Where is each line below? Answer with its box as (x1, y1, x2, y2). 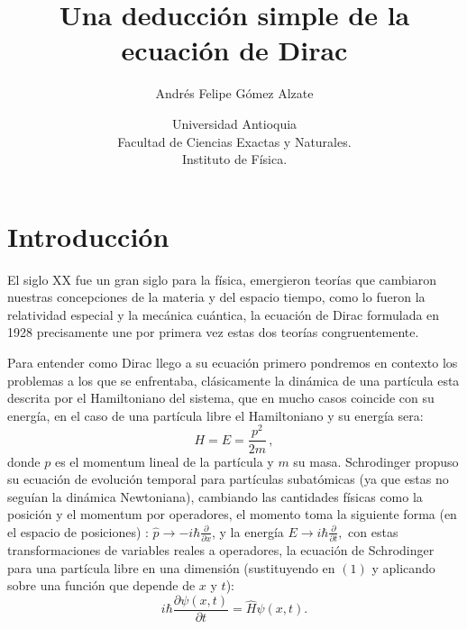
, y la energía (212, 522, 284, 541)
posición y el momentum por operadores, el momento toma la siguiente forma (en (7, 505, 457, 524)
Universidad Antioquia (171, 114, 298, 132)
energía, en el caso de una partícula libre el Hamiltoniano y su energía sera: (7, 406, 424, 424)
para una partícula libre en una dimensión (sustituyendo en (7, 558, 335, 577)
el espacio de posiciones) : (7, 522, 149, 541)
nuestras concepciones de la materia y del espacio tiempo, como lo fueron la (7, 287, 426, 306)
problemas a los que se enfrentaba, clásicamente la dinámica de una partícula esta (7, 370, 460, 389)
